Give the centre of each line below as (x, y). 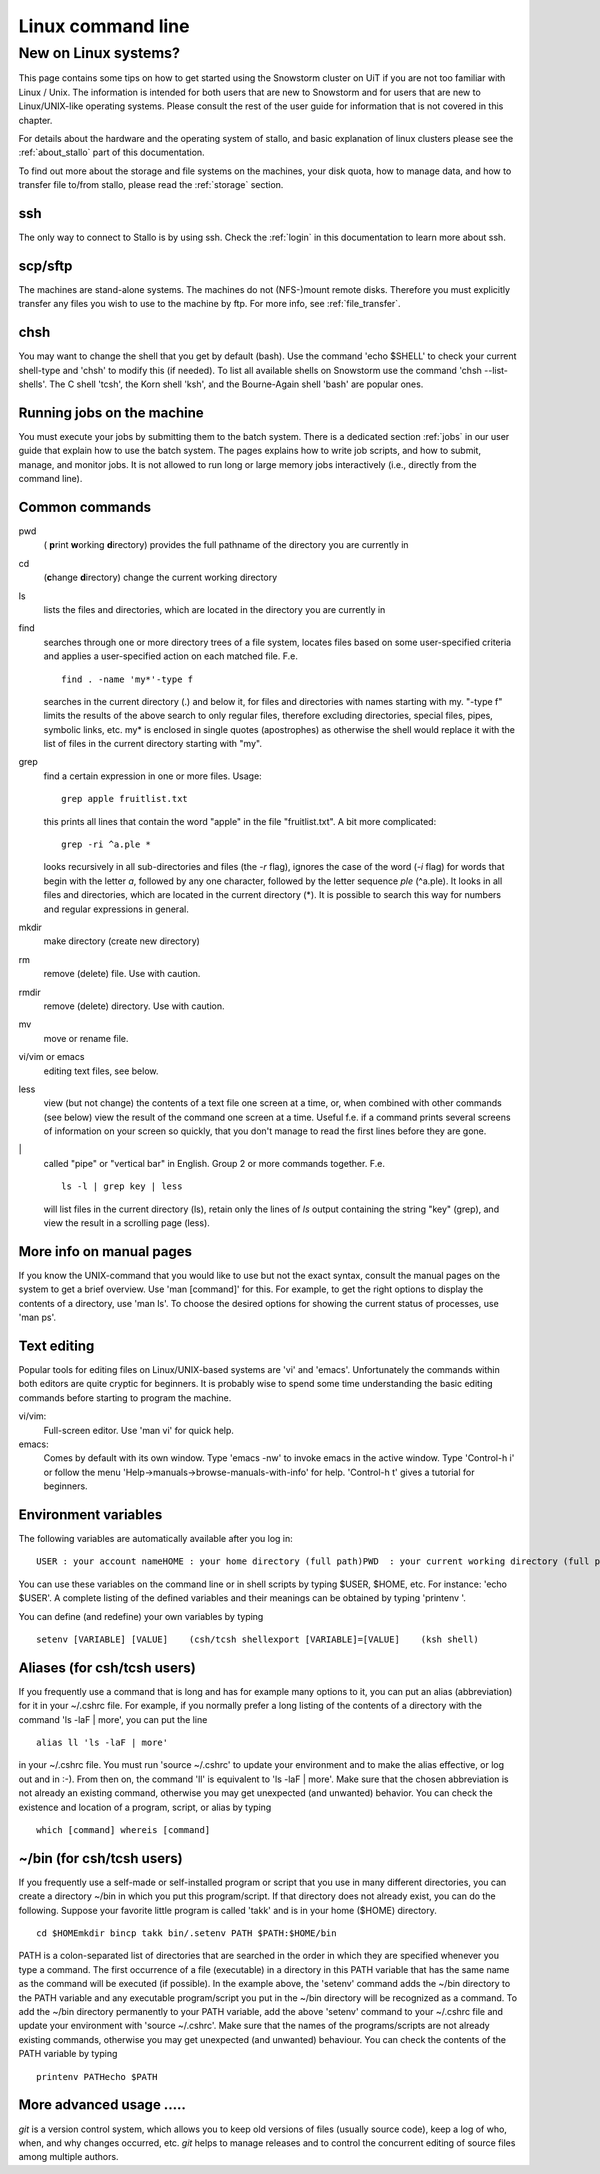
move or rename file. (86, 1038)
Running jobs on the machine (111, 412)
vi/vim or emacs (51, 1057)
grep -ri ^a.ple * (106, 844)
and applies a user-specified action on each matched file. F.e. (171, 656)
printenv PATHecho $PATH (97, 2076)
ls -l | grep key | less (122, 1186)
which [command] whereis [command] (123, 1830)
